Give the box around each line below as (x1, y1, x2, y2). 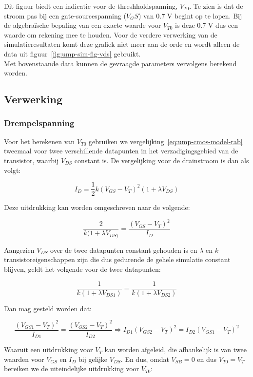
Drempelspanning (4, 117, 75, 129)
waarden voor (4, 354, 44, 364)
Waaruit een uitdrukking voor (4, 344, 93, 355)
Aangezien (4, 245, 35, 255)
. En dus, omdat (120, 354, 169, 364)
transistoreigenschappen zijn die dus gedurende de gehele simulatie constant (4, 254, 231, 264)
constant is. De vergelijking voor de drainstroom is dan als (74, 155, 249, 165)
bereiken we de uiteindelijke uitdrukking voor (4, 363, 139, 374)
